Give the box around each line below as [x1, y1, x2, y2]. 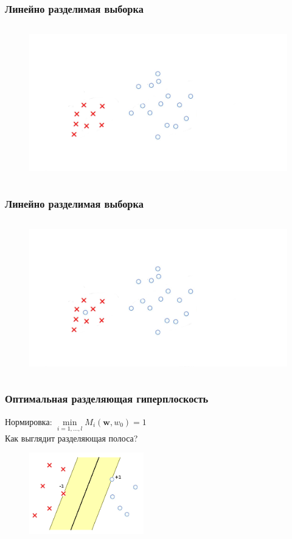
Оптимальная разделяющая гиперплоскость [5, 391, 209, 406]
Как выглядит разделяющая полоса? [5, 431, 138, 444]
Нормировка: [5, 415, 52, 428]
